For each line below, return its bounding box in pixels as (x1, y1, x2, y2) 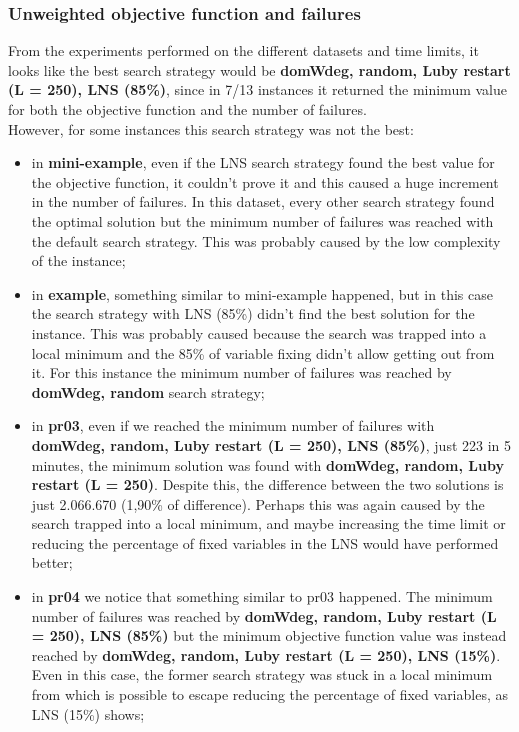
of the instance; (31, 250, 126, 271)
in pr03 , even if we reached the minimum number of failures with (31, 415, 435, 436)
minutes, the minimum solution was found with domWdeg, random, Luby (31, 454, 504, 475)
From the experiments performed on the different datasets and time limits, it (8, 40, 479, 61)
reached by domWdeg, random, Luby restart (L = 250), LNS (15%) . (31, 644, 501, 665)
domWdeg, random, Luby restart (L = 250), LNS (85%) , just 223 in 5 (31, 434, 512, 455)
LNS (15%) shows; (31, 703, 145, 724)
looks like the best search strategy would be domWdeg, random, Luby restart (8, 59, 511, 80)
